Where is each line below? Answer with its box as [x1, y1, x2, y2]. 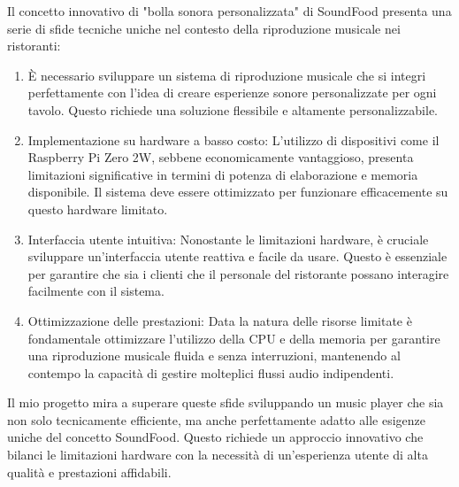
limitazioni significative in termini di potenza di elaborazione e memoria [27, 165, 418, 183]
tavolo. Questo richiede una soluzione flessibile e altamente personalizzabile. [27, 100, 439, 119]
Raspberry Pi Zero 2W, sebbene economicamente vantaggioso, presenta [27, 148, 414, 166]
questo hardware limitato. [27, 199, 168, 218]
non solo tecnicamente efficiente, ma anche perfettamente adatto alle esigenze [7, 410, 425, 429]
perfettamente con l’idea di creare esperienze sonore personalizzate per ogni [27, 83, 437, 102]
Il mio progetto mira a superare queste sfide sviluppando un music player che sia [7, 393, 444, 412]
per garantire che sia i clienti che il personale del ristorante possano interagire [27, 264, 449, 282]
